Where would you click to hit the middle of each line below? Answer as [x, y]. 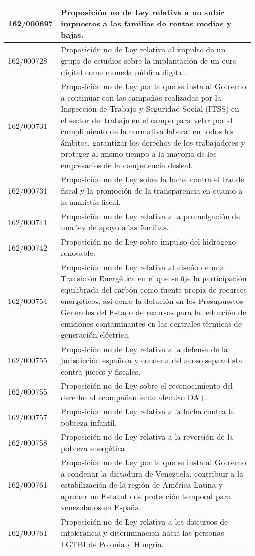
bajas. [72, 35]
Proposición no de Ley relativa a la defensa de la [144, 349]
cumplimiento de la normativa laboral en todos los [147, 131]
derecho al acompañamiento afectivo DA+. [134, 397]
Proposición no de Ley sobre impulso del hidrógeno [149, 241]
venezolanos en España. [101, 507]
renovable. [78, 253]
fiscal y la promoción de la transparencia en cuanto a [152, 190]
